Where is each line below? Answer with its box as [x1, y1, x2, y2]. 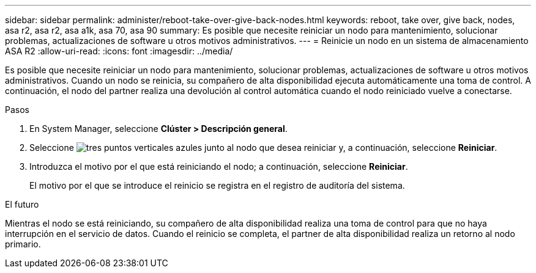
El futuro [5, 199, 39, 209]
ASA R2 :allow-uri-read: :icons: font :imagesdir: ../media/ [5, 46, 233, 56]
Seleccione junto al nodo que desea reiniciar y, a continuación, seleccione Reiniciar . [29, 142, 497, 153]
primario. [5, 239, 41, 249]
